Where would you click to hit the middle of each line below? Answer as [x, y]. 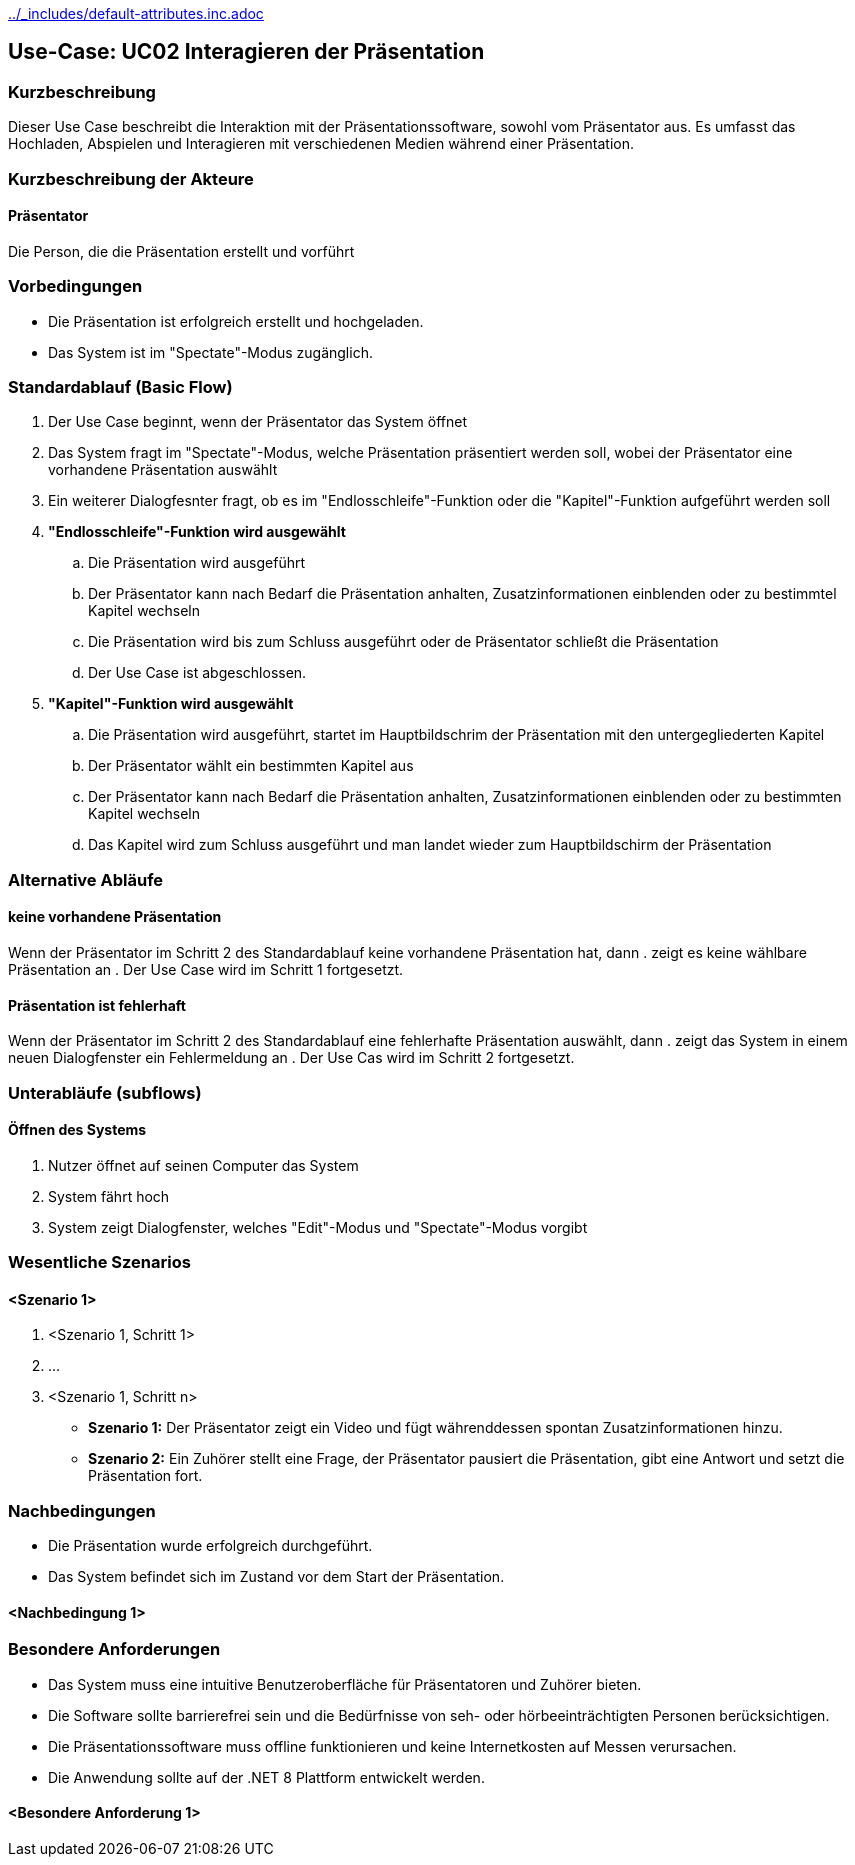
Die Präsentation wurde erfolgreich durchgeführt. [210, 1546]
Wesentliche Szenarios [99, 1262]
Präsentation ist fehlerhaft [97, 1005]
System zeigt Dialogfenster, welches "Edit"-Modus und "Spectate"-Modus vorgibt [318, 1227]
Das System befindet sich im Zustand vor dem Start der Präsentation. [276, 1577]
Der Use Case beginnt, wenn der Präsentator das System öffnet [258, 422]
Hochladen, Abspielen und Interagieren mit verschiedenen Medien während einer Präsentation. [321, 144]
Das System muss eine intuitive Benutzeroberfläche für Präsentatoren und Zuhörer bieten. [345, 1684]
